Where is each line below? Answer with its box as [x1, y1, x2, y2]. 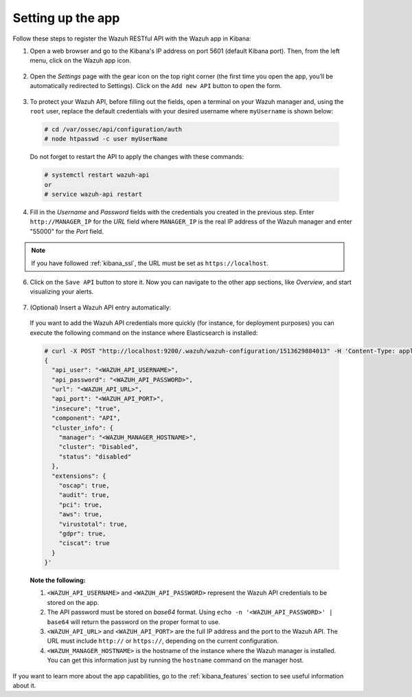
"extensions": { [51, 472, 106, 480]
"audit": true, [58, 491, 110, 499]
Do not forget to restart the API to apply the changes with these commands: [30, 153, 244, 161]
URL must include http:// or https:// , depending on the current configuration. [47, 637, 279, 645]
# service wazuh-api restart [44, 190, 143, 199]
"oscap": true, [58, 481, 110, 489]
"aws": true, [58, 511, 103, 518]
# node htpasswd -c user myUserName [44, 135, 168, 143]
